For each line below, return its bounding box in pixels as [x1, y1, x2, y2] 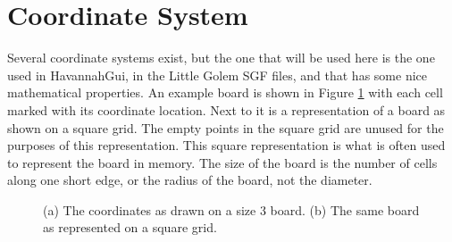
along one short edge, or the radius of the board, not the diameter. [7, 171, 372, 189]
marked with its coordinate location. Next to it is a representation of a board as [7, 100, 446, 119]
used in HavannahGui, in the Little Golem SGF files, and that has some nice [7, 65, 427, 84]
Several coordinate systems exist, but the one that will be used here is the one [7, 48, 435, 67]
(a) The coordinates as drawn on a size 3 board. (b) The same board [43, 200, 420, 219]
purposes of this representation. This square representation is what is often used [7, 136, 446, 154]
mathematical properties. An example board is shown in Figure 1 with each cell [7, 83, 443, 102]
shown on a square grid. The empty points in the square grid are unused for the [7, 118, 444, 137]
